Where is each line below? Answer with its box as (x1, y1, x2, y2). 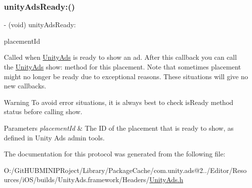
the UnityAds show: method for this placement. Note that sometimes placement (4, 62, 241, 71)
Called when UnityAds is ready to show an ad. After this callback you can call (4, 52, 237, 62)
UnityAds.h (149, 174, 184, 185)
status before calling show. (4, 106, 82, 117)
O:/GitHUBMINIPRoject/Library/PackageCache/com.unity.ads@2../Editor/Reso (4, 165, 247, 175)
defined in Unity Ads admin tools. (4, 132, 105, 142)
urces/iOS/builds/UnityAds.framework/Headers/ (4, 174, 150, 185)
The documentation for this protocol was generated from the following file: (4, 149, 225, 159)
